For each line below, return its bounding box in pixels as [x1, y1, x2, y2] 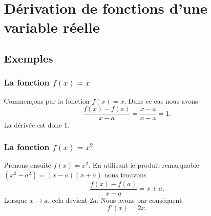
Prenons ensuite [4, 160, 51, 170]
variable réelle [4, 17, 100, 37]
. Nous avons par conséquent [96, 194, 182, 205]
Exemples [4, 50, 53, 65]
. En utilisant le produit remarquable [88, 160, 199, 170]
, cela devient [47, 194, 87, 205]
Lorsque [4, 194, 28, 205]
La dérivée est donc [4, 120, 62, 130]
